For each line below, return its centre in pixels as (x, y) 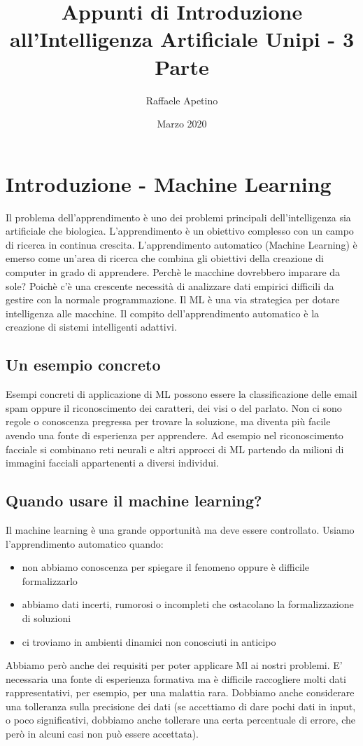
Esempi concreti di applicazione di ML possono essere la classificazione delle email (181, 394)
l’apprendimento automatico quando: (85, 543)
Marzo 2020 (182, 124)
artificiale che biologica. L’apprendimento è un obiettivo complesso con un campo (180, 231)
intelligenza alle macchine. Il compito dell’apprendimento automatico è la (163, 313)
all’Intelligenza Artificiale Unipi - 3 (182, 39)
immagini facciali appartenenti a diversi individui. (112, 463)
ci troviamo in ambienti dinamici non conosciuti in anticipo (149, 641)
